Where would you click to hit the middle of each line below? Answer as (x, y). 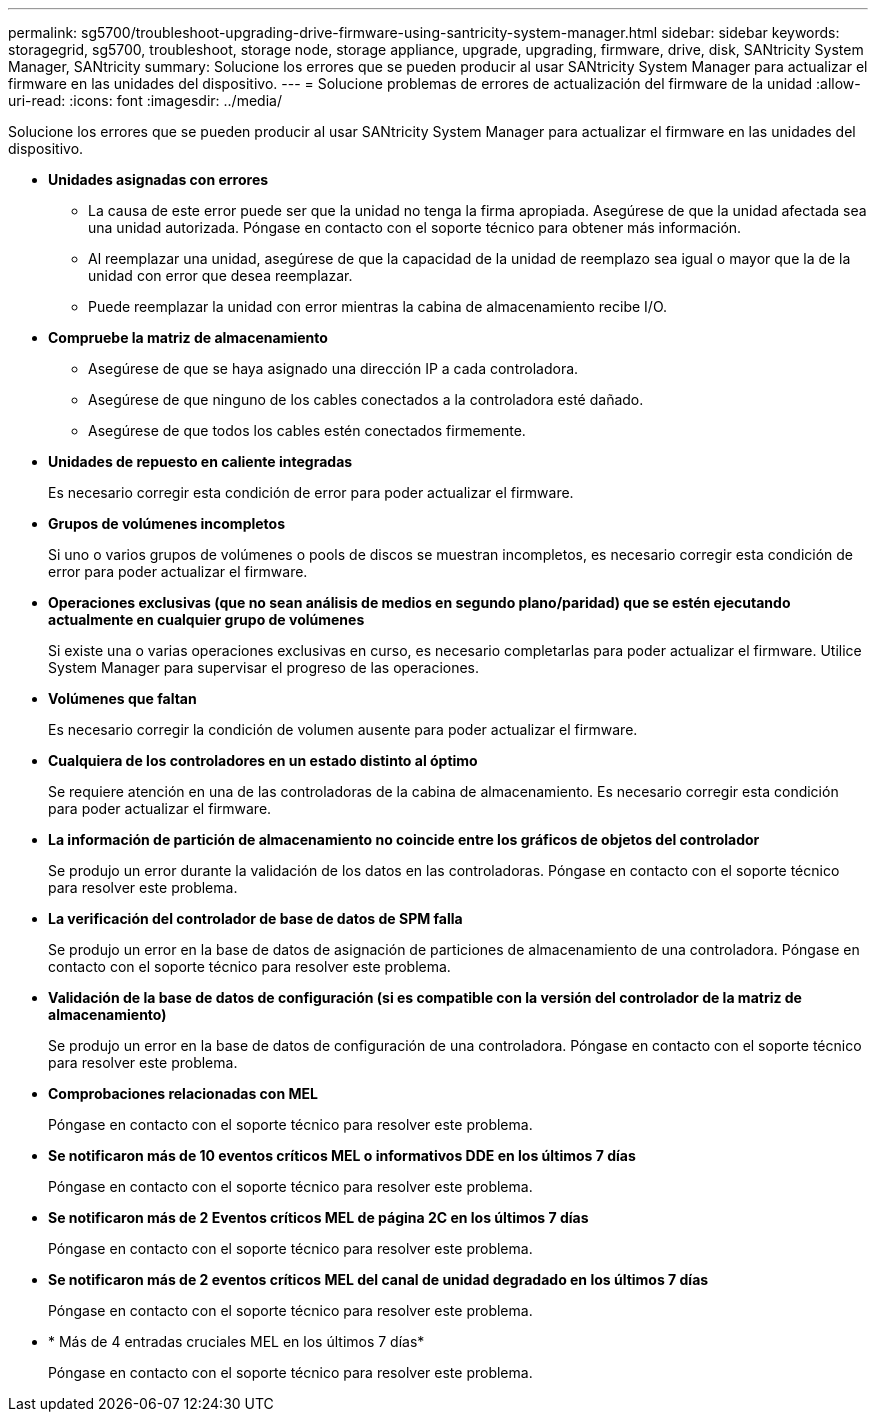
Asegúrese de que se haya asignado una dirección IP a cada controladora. (333, 368)
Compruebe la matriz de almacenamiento (188, 337)
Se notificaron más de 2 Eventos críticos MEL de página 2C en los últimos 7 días (318, 1217)
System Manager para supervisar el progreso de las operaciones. (264, 667)
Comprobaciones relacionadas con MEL (183, 1093)
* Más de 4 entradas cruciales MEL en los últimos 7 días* (236, 1341)
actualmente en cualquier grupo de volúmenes (206, 619)
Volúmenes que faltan (122, 698)
